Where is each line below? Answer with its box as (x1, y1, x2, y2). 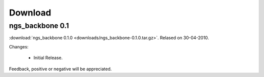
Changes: (9, 44, 29, 49)
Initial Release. (33, 55, 63, 61)
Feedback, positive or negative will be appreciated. (9, 66, 112, 72)
